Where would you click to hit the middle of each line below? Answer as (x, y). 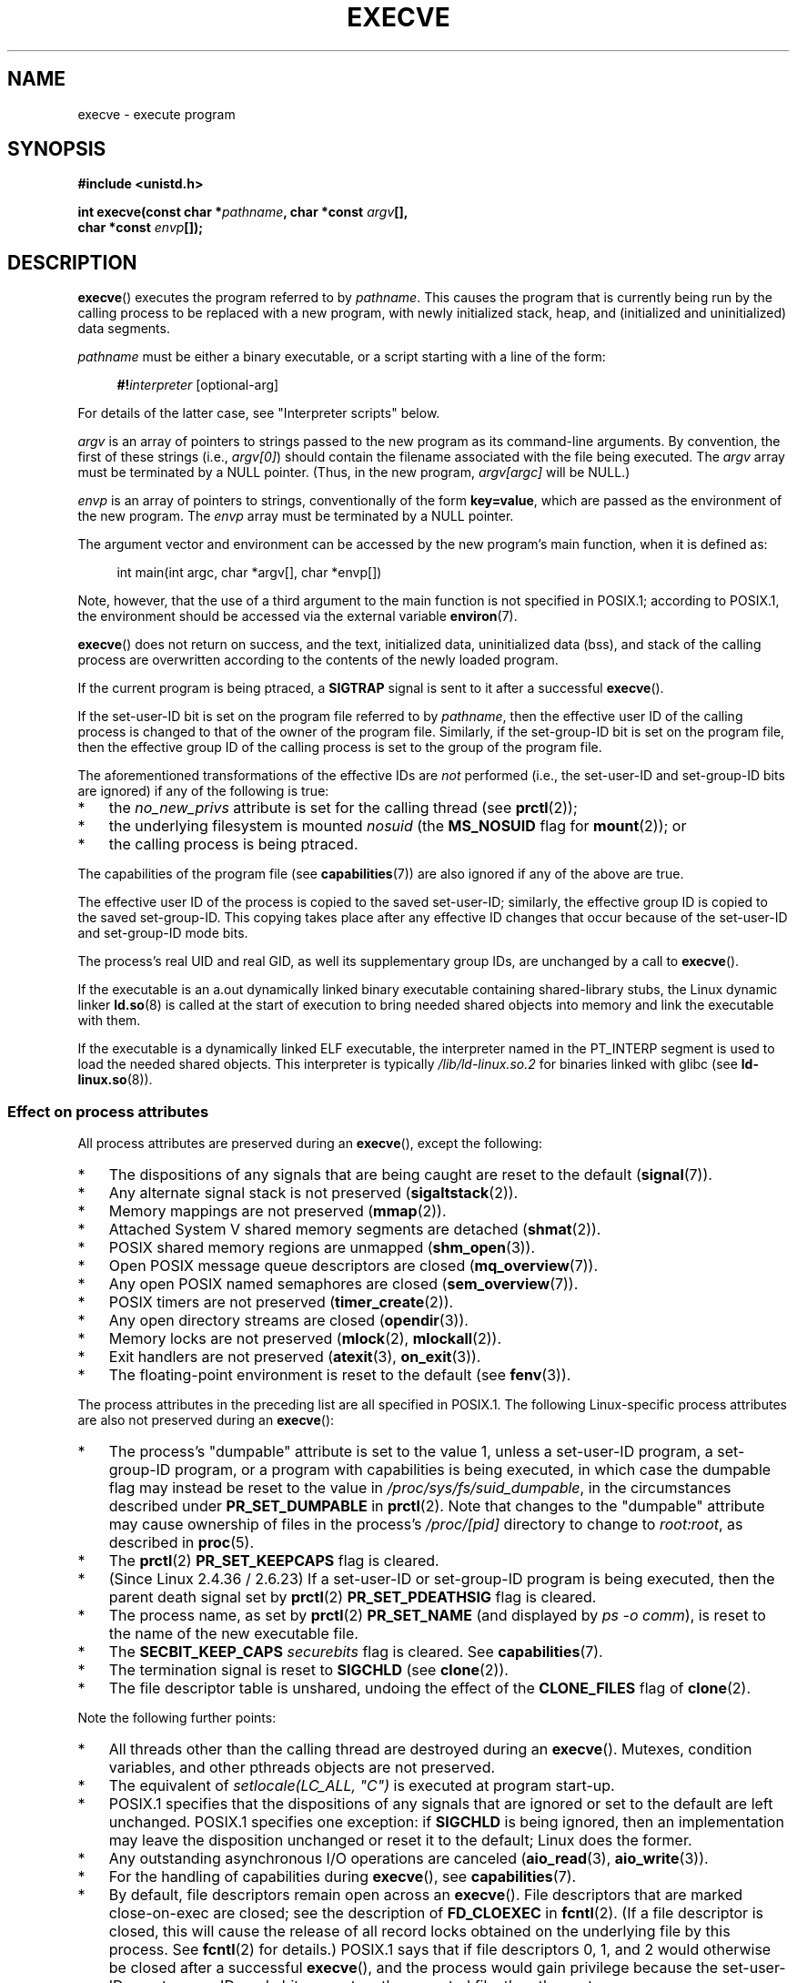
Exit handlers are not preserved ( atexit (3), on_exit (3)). (295, 1357)
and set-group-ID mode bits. (163, 933)
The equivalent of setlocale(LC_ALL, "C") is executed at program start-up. (362, 1786)
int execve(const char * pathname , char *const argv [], (243, 212)
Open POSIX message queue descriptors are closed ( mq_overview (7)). (353, 1266)
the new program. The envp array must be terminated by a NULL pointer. (296, 516)
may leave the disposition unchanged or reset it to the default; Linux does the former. (400, 1841)
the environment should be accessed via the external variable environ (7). (298, 616)
